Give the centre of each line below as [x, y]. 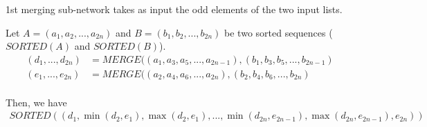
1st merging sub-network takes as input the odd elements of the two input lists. [174, 9]
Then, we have [36, 102]
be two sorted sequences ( [279, 32]
